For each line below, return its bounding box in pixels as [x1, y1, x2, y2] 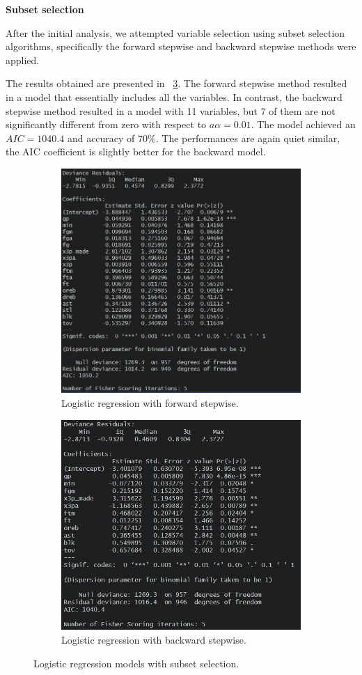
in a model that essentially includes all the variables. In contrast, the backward [6, 89, 343, 104]
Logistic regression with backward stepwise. [61, 632, 246, 646]
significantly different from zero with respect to [6, 117, 207, 132]
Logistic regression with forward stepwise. [61, 395, 239, 410]
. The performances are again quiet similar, [155, 130, 340, 145]
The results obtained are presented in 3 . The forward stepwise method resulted [6, 76, 347, 91]
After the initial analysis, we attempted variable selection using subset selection [6, 25, 345, 40]
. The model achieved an [251, 117, 356, 132]
